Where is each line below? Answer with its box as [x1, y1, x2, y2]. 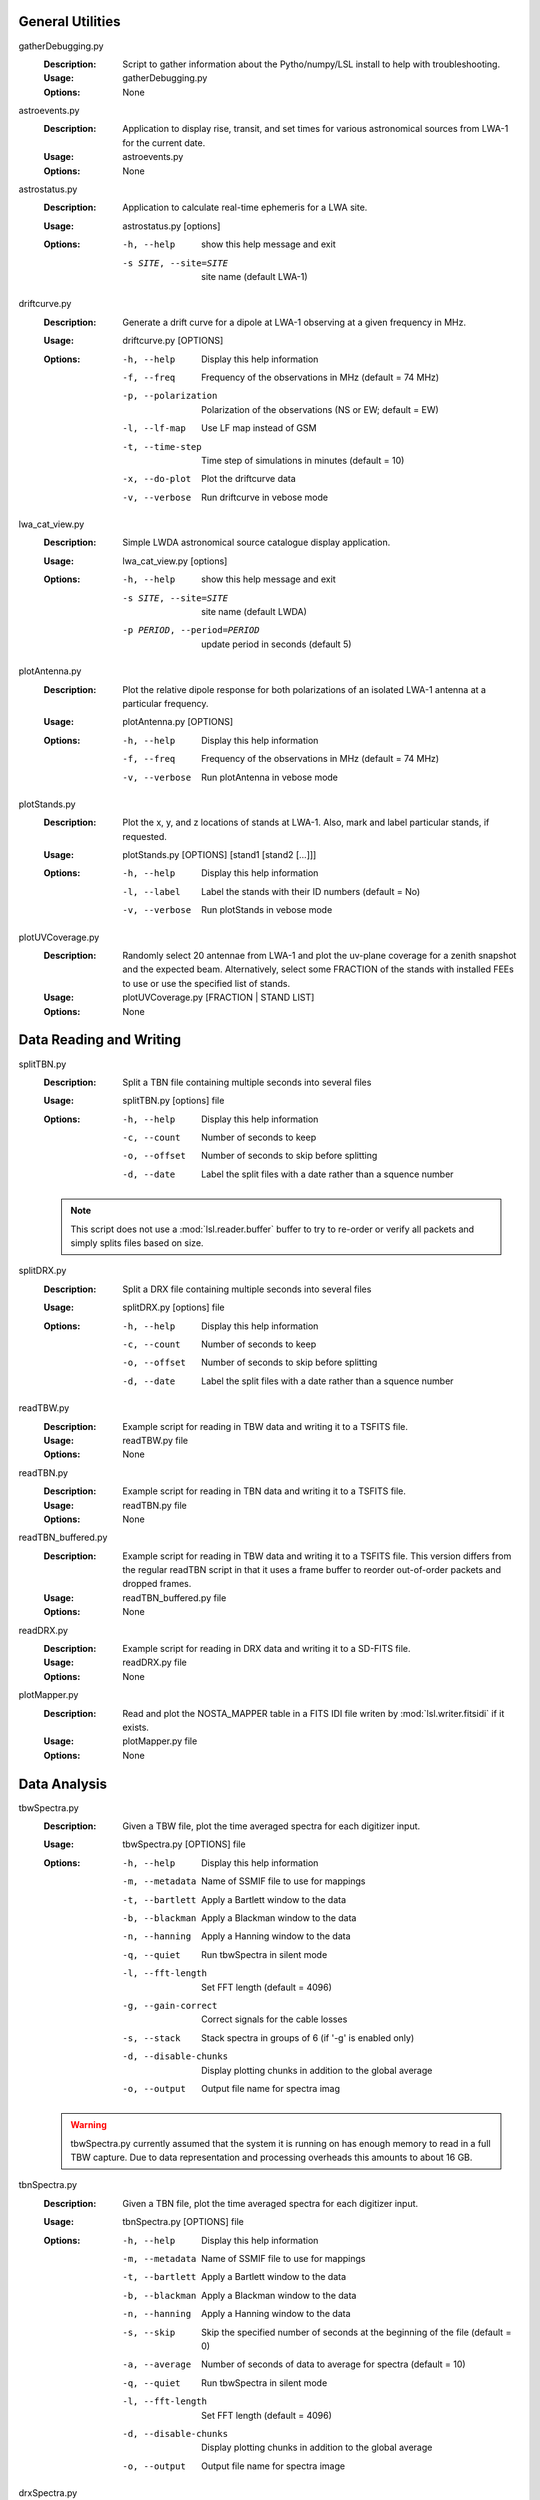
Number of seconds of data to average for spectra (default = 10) [201, 2358, 466, 2370]
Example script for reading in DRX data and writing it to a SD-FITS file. [122, 1643, 411, 1655]
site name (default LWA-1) [201, 270, 309, 282]
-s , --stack [122, 2032, 181, 2044]
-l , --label [122, 886, 181, 897]
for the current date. [122, 136, 206, 149]
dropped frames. [122, 1578, 192, 1590]
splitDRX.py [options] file [122, 1301, 225, 1314]
